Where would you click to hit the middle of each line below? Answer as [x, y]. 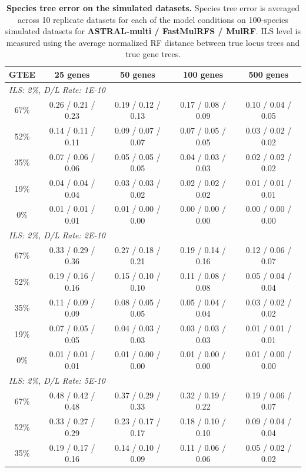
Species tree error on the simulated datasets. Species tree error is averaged [153, 8]
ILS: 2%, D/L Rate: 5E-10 [57, 380]
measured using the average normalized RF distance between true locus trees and [153, 42]
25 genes [72, 74]
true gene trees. [153, 54]
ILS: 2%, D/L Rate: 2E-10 [57, 235]
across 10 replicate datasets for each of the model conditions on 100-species [153, 19]
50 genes [138, 74]
